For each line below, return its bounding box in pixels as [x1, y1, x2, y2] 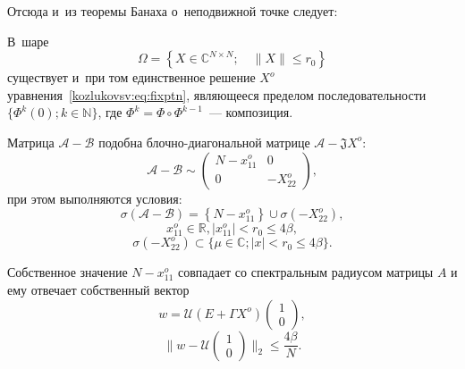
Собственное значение [7, 263, 128, 281]
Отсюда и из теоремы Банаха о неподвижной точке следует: [7, 2, 338, 20]
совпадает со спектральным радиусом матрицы [177, 263, 434, 281]
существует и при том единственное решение [7, 68, 256, 87]
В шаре [7, 31, 49, 50]
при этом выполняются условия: [7, 189, 182, 207]
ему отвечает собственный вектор [7, 280, 190, 298]
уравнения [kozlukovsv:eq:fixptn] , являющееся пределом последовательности [7, 85, 427, 104]
